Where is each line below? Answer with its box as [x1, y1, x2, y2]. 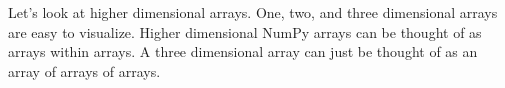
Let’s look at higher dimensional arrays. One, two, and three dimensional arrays [8, 2, 498, 22]
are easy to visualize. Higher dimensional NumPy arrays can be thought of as [8, 21, 482, 42]
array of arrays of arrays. [8, 60, 161, 81]
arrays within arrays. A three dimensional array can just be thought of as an [8, 41, 478, 62]
